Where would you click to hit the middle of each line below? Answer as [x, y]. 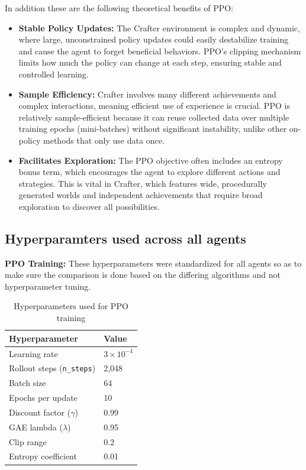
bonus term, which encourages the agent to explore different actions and [149, 172]
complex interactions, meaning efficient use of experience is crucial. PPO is [154, 106]
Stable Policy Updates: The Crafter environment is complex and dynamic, [159, 27]
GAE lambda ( [36, 427]
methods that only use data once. [104, 140]
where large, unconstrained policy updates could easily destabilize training [154, 39]
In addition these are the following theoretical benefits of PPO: [119, 8]
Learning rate [33, 353]
